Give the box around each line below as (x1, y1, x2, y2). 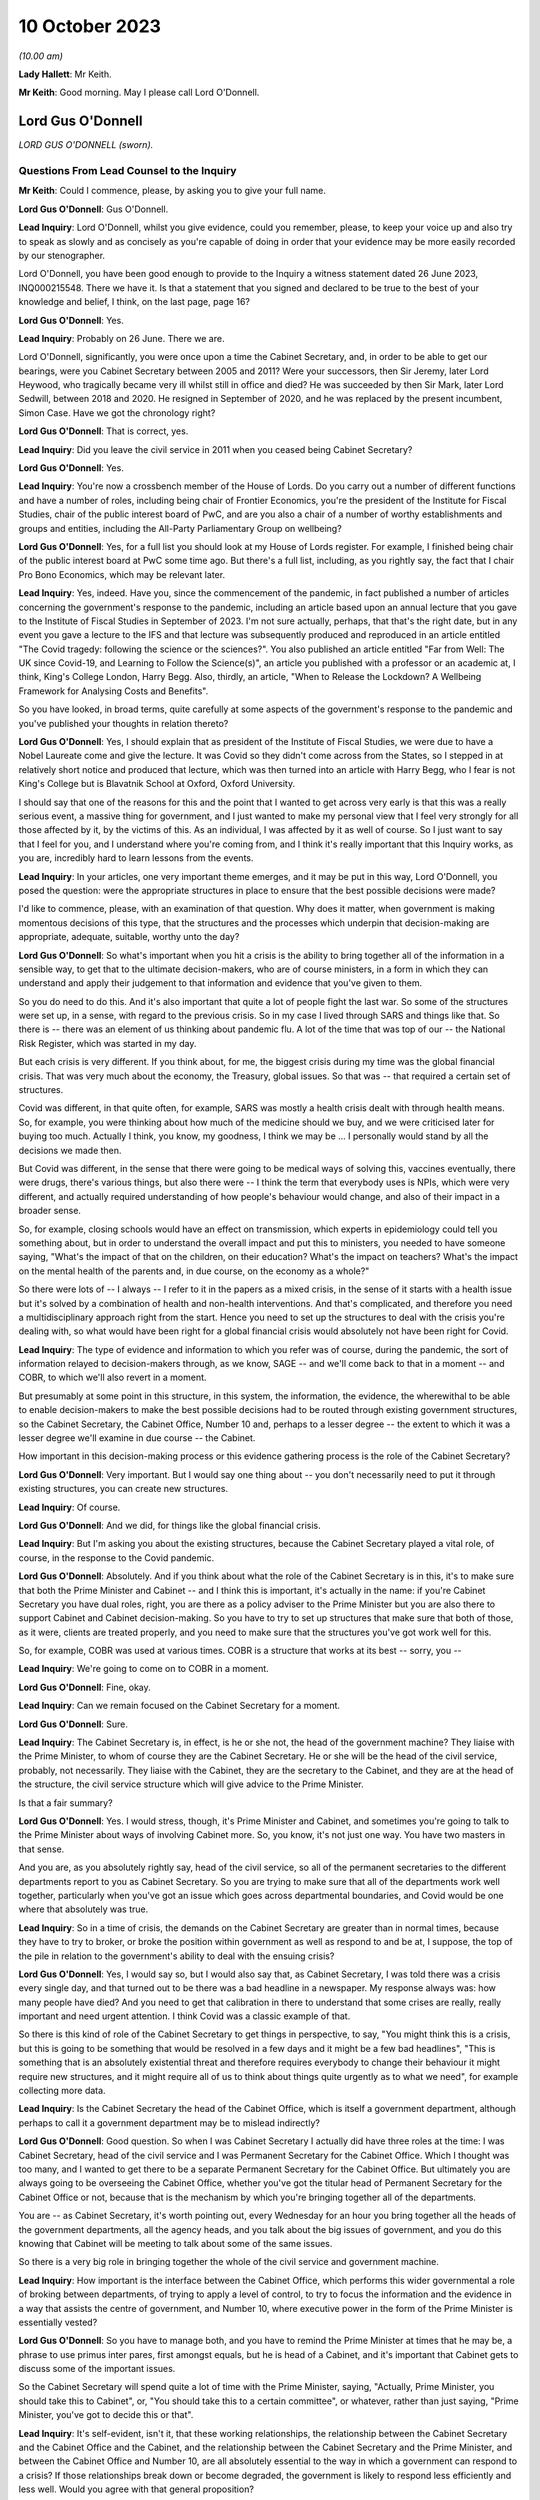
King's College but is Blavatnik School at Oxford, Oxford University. (18, 778, 295, 790)
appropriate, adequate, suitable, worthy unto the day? (18, 931, 240, 943)
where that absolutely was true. (18, 1903, 149, 1915)
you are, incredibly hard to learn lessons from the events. (18, 852, 254, 864)
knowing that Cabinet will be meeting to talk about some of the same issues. (18, 2237, 333, 2249)
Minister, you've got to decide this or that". (18, 2409, 194, 2421)
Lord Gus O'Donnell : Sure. (18, 1718, 129, 1730)
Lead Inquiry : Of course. (18, 1501, 121, 1513)
